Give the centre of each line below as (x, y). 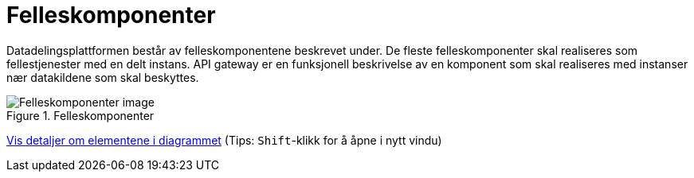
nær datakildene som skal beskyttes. (103, 77)
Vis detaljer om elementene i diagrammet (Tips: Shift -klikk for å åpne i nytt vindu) (224, 140)
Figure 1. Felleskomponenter (80, 115)
